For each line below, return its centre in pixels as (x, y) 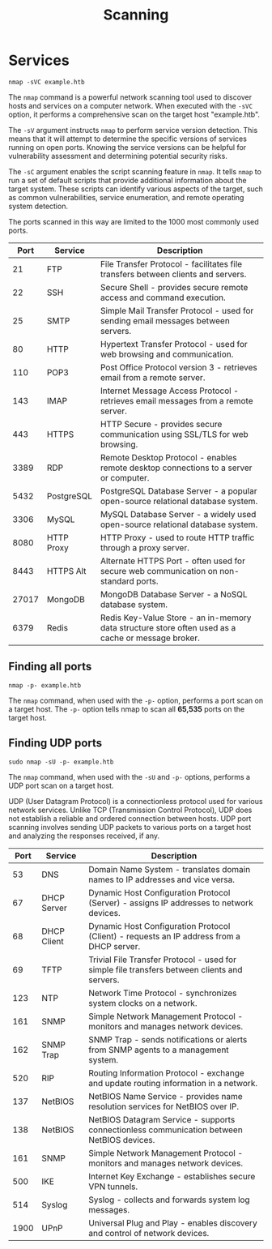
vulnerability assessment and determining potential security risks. (118, 156)
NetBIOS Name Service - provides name (166, 1096)
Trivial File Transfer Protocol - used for (163, 960)
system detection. (38, 206)
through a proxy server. (145, 547)
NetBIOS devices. (122, 1140)
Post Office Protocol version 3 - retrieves (178, 367)
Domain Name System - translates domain (170, 869)
